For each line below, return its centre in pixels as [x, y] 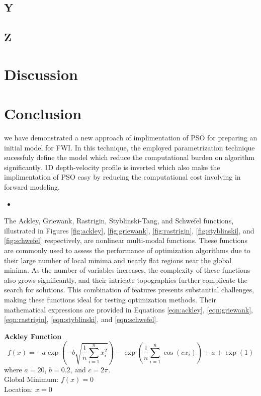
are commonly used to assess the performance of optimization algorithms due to [127, 250]
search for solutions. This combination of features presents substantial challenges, [129, 290]
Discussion [41, 74]
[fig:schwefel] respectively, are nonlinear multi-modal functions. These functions [126, 240]
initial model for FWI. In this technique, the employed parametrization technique [129, 147]
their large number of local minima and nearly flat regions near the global [118, 260]
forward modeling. [32, 187]
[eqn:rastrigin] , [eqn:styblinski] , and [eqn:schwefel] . [81, 319]
